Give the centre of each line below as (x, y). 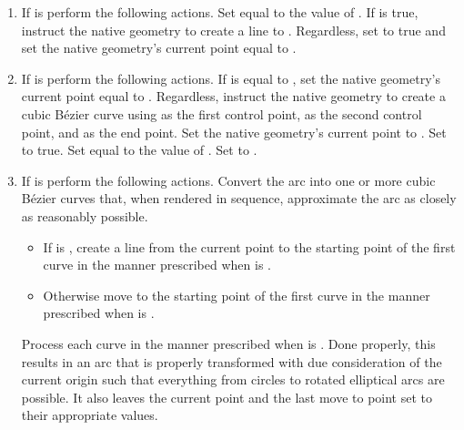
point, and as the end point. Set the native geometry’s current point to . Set (234, 132)
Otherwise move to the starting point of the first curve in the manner (237, 295)
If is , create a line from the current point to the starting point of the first (249, 246)
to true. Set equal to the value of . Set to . (139, 150)
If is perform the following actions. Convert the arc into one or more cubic (228, 180)
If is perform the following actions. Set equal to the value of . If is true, (220, 12)
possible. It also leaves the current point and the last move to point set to (227, 397)
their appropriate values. (90, 415)
